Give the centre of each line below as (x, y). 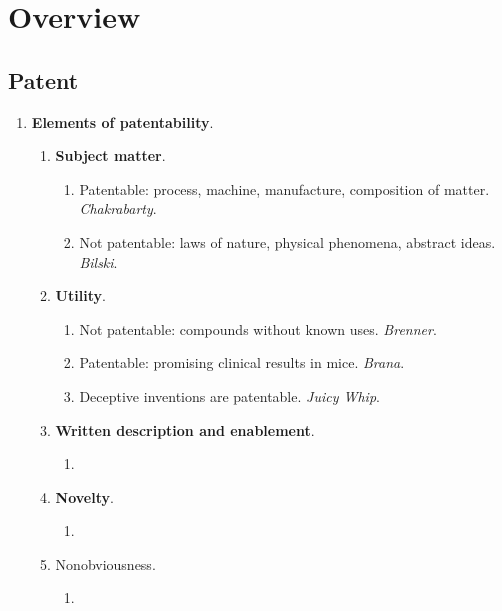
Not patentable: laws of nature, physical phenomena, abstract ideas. (287, 241)
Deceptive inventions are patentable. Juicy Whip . (229, 395)
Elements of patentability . (122, 121)
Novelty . (84, 496)
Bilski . (98, 261)
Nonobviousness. (105, 563)
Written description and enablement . (185, 429)
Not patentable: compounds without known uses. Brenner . (258, 328)
